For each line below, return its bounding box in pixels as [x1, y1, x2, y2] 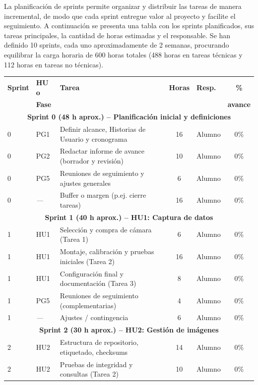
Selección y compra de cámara [60, 224, 152, 234]
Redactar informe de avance [60, 146, 145, 156]
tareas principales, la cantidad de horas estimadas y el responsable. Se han [4, 30, 231, 40]
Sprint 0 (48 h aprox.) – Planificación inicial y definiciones [27, 111, 231, 122]
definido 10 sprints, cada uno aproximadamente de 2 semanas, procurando [4, 40, 229, 50]
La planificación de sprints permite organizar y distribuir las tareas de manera [4, 1, 242, 11]
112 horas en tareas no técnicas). [4, 59, 104, 69]
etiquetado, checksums [60, 346, 128, 357]
